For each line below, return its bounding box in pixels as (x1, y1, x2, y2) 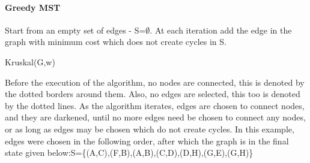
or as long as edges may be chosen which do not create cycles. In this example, (5, 122, 294, 135)
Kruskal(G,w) (5, 55, 55, 68)
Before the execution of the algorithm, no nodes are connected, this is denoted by (5, 76, 305, 88)
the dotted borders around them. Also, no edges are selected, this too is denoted (5, 87, 300, 100)
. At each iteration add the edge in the (150, 23, 292, 36)
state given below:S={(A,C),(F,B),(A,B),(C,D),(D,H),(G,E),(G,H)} (5, 146, 254, 159)
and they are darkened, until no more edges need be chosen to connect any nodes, (5, 111, 306, 123)
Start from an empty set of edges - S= (5, 23, 146, 36)
